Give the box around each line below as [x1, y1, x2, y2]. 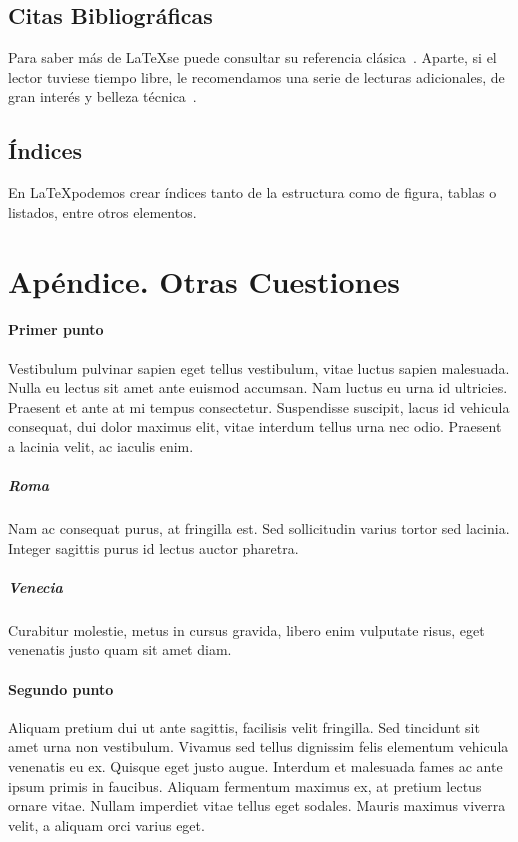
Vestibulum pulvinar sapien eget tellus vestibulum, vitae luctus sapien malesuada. [8, 357, 510, 378]
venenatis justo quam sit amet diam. [8, 639, 232, 660]
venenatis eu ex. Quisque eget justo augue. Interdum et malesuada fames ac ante [8, 756, 503, 776]
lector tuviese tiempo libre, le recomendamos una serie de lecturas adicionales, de [8, 66, 505, 87]
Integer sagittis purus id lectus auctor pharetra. [8, 537, 299, 558]
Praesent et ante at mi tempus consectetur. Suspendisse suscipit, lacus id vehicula [8, 396, 510, 417]
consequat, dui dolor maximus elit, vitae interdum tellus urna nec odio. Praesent [8, 416, 502, 437]
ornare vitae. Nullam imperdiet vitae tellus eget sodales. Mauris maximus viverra [8, 795, 506, 816]
